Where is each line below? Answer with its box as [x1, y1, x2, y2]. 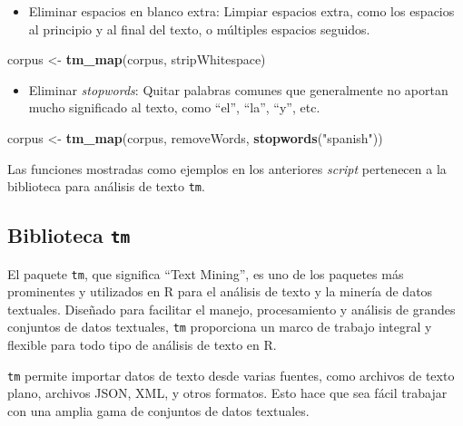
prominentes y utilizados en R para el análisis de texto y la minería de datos [7, 282, 433, 301]
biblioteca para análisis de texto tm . [7, 177, 205, 196]
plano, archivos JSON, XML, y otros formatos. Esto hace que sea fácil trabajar [7, 383, 448, 402]
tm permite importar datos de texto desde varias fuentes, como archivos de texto [7, 365, 455, 384]
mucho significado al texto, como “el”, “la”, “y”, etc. [28, 98, 320, 117]
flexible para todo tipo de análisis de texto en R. [7, 335, 277, 354]
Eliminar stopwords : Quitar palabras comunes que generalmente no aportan [28, 80, 448, 99]
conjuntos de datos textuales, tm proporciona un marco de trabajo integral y [7, 317, 432, 336]
